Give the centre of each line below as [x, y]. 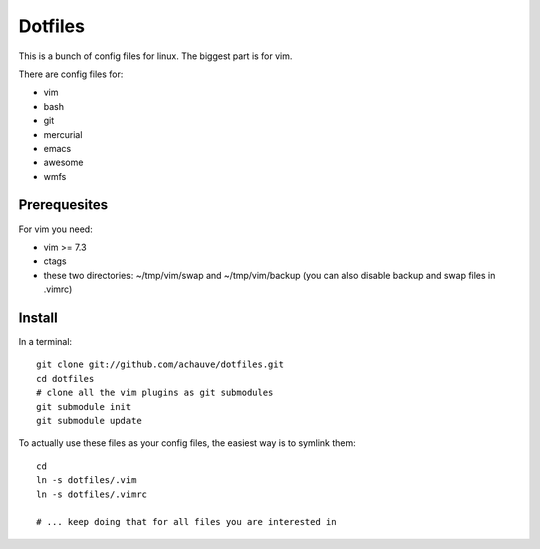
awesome [63, 162]
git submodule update [89, 420]
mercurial [63, 134]
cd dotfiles [65, 378]
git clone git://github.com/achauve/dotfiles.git [160, 364]
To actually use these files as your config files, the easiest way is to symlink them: [187, 443]
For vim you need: [56, 229]
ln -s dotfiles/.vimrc [92, 494]
